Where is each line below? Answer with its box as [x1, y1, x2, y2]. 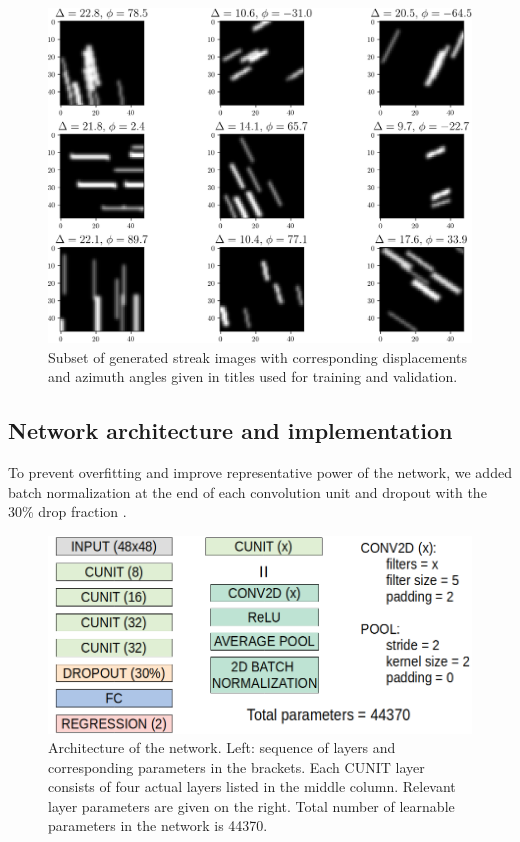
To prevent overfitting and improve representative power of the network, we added [8, 461, 512, 482]
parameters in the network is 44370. [48, 815, 268, 836]
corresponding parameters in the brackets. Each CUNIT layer [48, 756, 425, 777]
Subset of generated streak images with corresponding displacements [48, 346, 468, 367]
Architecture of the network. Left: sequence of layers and [48, 737, 396, 758]
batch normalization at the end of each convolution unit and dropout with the [8, 481, 487, 502]
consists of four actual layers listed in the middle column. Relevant [48, 776, 456, 797]
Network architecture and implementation [8, 415, 453, 446]
